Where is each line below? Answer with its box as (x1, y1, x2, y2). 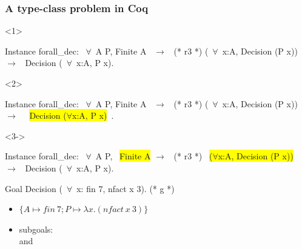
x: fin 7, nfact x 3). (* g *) (76, 182, 175, 194)
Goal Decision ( (5, 182, 62, 194)
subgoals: (19, 222, 53, 235)
